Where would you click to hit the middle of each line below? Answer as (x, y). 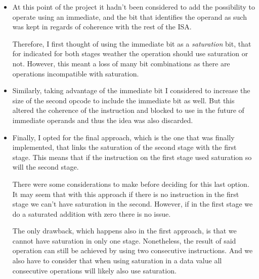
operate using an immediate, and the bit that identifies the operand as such (129, 16)
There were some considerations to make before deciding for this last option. (131, 184)
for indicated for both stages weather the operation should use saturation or (130, 53)
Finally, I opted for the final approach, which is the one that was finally (123, 137)
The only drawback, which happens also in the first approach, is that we (124, 231)
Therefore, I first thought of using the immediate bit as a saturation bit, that (132, 43)
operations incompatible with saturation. (76, 73)
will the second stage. (46, 167)
